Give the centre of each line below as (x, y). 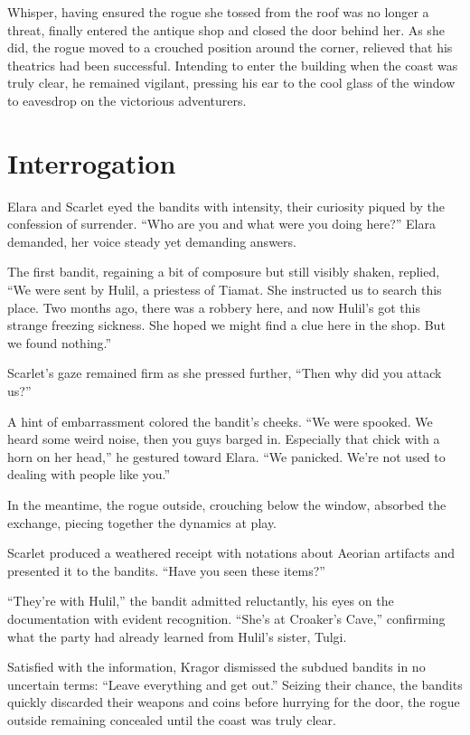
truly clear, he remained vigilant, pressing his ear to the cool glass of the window (231, 83)
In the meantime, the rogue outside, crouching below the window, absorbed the (227, 504)
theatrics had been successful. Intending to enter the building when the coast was (233, 65)
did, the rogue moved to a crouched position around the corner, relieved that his (230, 47)
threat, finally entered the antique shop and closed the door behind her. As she (226, 29)
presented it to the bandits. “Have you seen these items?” (166, 570)
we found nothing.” (60, 342)
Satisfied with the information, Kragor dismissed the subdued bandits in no (216, 667)
